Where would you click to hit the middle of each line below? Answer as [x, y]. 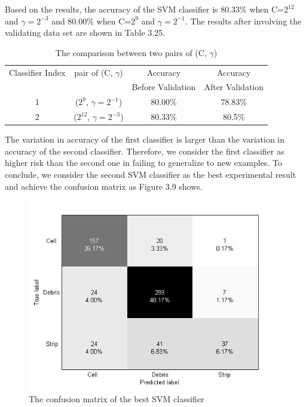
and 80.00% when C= [91, 21]
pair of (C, [94, 72]
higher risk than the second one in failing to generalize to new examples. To [143, 163]
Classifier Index [37, 72]
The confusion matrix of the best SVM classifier [117, 398]
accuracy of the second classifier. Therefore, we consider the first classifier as [145, 151]
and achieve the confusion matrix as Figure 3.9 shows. [104, 186]
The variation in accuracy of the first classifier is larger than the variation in [145, 139]
